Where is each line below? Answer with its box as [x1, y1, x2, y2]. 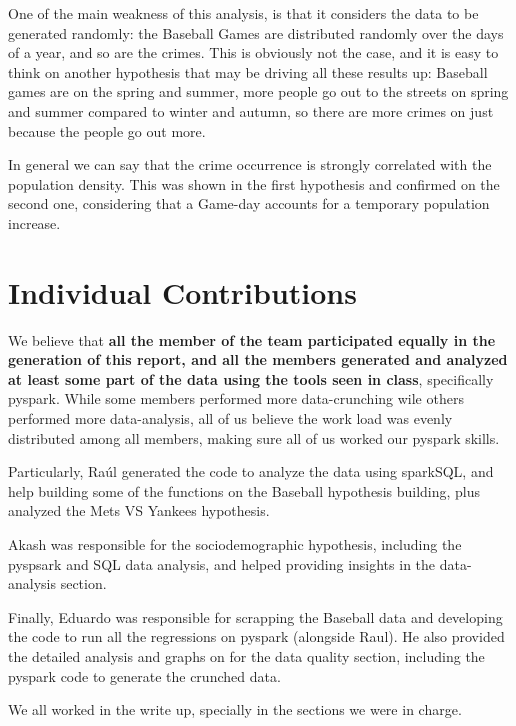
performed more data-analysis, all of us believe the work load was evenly [8, 408, 453, 429]
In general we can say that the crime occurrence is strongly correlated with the [8, 154, 492, 175]
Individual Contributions [8, 271, 357, 312]
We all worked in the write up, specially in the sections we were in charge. [8, 699, 462, 720]
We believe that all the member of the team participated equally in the [8, 329, 496, 350]
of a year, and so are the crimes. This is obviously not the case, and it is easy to [8, 42, 499, 63]
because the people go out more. [8, 120, 206, 141]
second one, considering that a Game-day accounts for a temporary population [8, 193, 490, 214]
